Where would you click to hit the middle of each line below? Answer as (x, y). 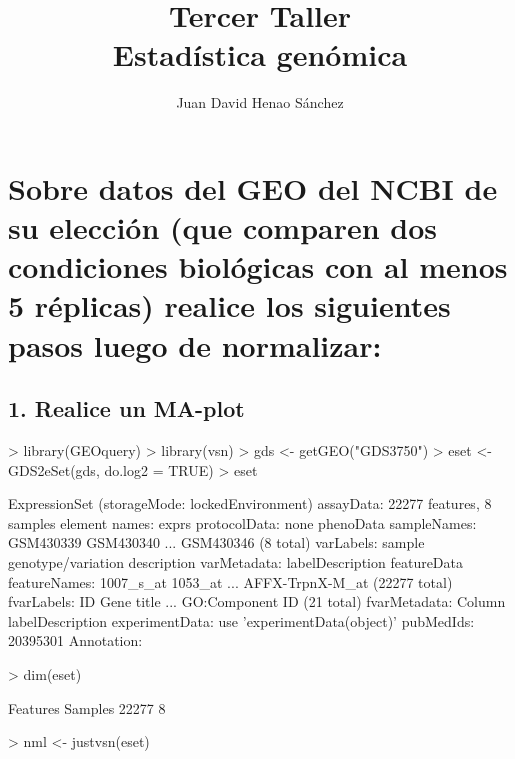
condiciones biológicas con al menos (258, 266)
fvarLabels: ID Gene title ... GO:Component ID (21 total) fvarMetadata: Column (257, 601)
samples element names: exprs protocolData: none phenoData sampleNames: (242, 522)
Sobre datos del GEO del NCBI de (253, 187)
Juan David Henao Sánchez (260, 102)
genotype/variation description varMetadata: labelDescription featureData (236, 562)
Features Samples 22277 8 (87, 707)
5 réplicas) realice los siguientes (229, 305)
